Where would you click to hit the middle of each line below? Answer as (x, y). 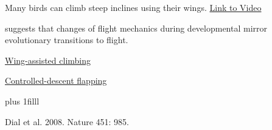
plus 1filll (22, 101)
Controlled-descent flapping (56, 80)
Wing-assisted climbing (48, 60)
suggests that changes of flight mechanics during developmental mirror (136, 28)
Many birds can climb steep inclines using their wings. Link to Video (133, 7)
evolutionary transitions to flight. (67, 40)
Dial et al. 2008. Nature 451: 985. (67, 121)
